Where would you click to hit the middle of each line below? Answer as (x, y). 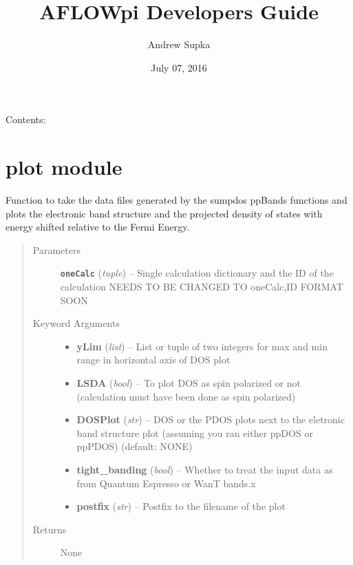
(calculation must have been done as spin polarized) (186, 396)
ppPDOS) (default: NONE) (135, 446)
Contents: (26, 119)
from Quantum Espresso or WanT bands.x (166, 483)
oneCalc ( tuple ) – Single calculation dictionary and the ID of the (197, 273)
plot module (64, 167)
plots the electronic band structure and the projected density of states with (164, 213)
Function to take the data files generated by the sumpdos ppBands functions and (176, 200)
